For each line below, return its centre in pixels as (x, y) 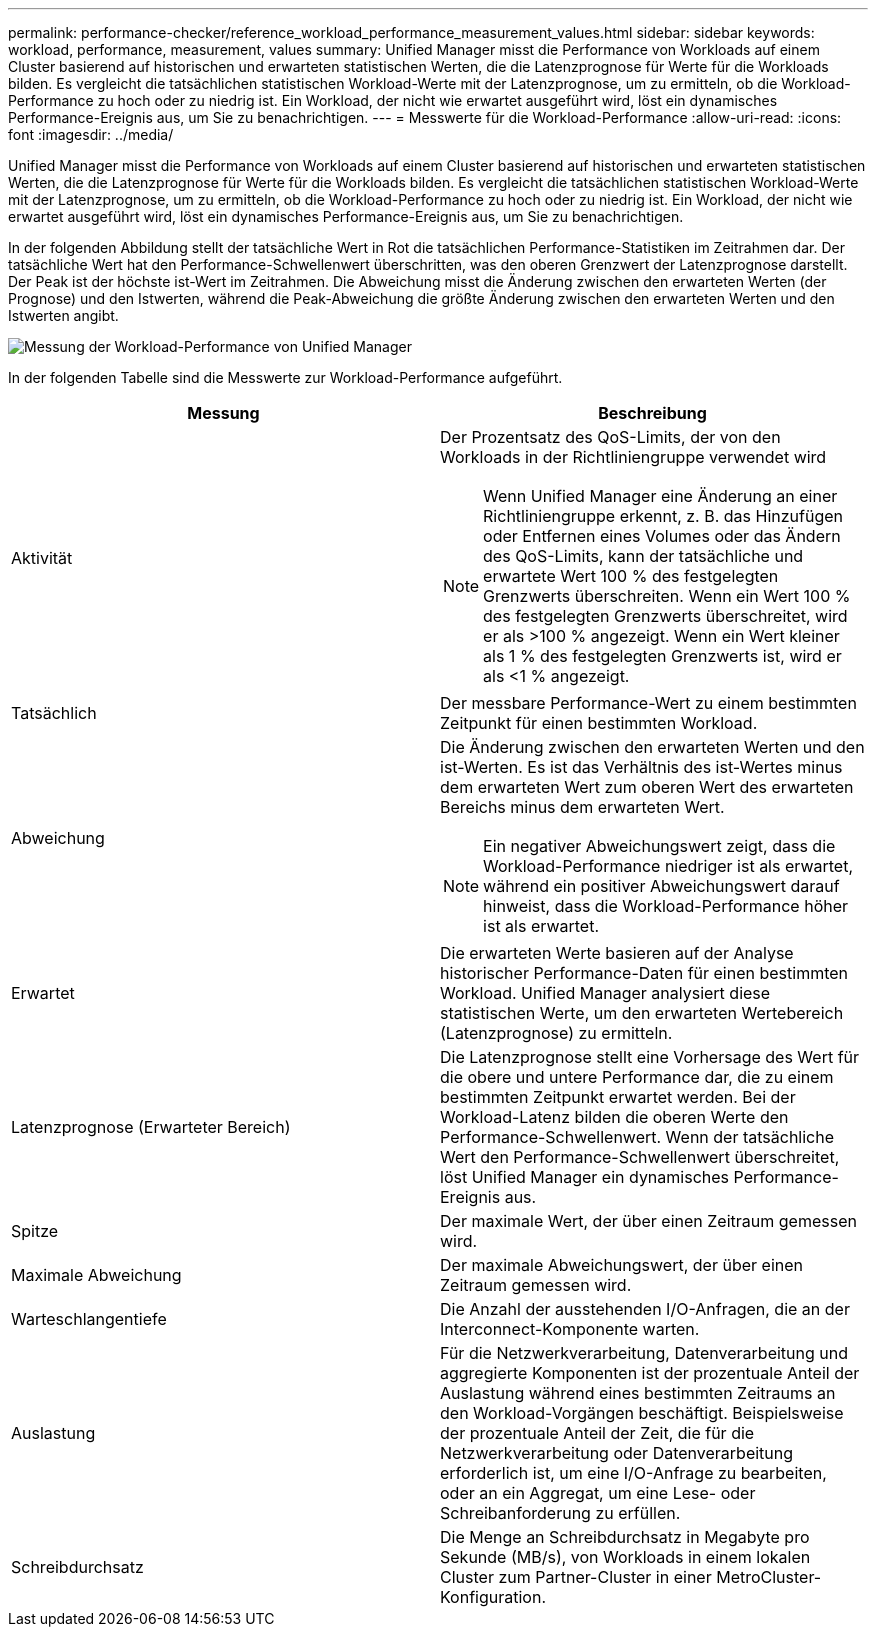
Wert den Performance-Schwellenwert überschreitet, (640, 1157)
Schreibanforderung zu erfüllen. (560, 1513)
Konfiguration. (493, 1597)
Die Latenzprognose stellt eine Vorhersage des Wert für (650, 1057)
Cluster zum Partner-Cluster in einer (576, 1577)
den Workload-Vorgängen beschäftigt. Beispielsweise (642, 1413)
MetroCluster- (769, 1577)
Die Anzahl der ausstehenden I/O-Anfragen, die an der (645, 1309)
